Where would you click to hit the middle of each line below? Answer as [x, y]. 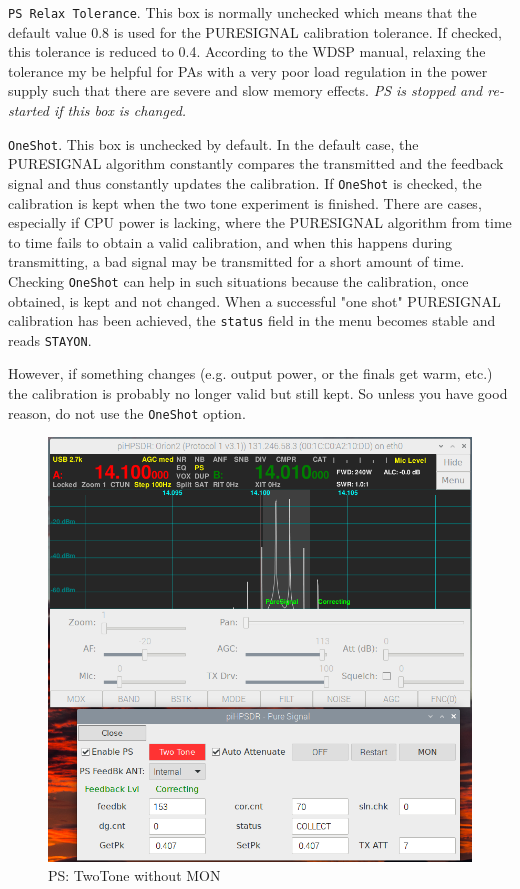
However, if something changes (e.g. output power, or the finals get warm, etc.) [250, 373]
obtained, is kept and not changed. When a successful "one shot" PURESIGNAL [254, 300]
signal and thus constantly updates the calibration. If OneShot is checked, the [245, 182]
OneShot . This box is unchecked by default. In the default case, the [213, 143]
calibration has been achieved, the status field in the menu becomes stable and [252, 320]
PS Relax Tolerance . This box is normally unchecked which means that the [242, 12]
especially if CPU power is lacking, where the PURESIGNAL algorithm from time [260, 222]
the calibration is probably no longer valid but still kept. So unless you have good [258, 393]
